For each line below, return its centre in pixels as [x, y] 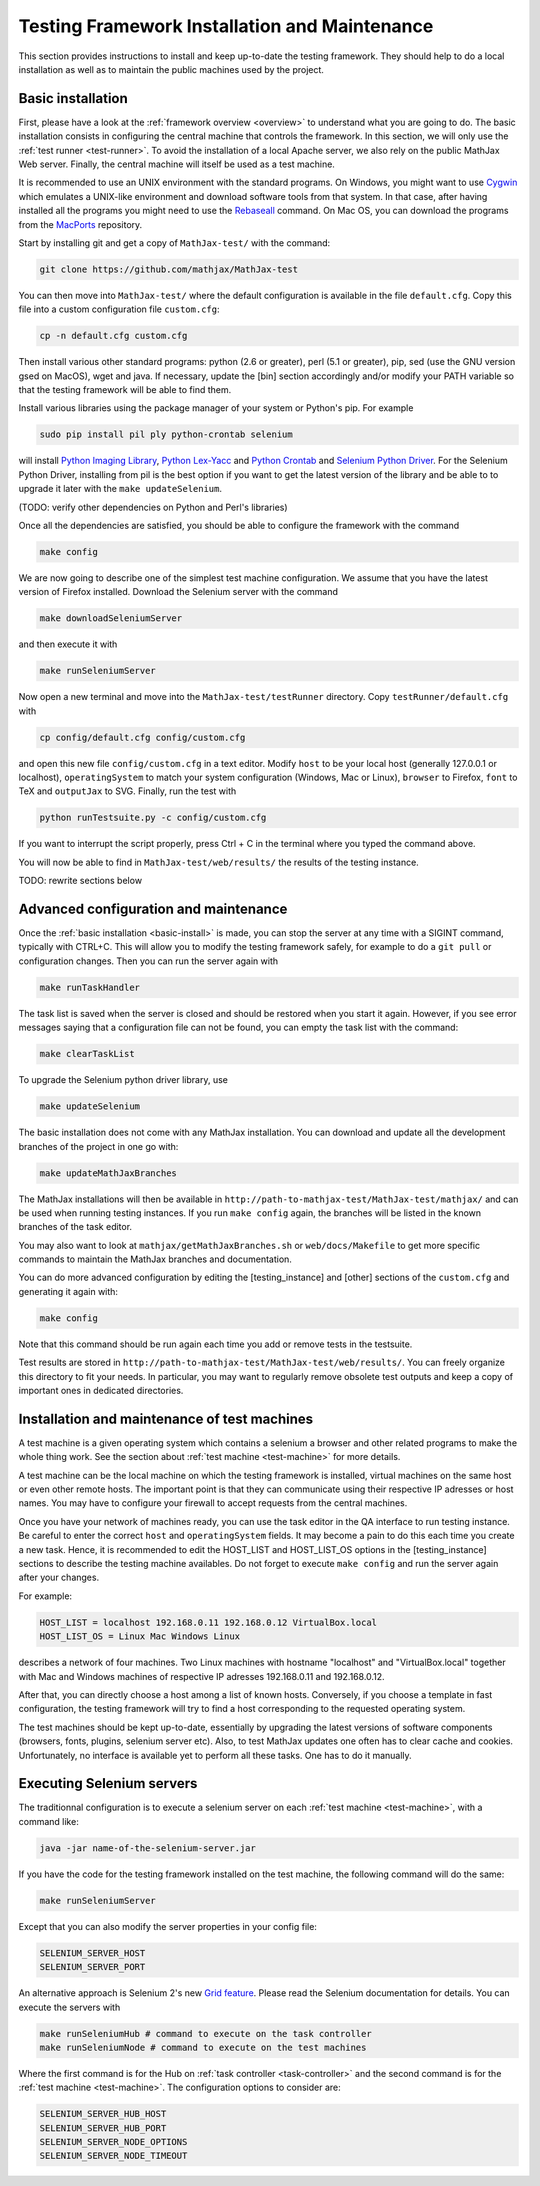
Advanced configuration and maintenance [153, 909]
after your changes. [59, 1577]
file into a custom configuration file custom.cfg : [119, 309]
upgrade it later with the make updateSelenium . [120, 489]
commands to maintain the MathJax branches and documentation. [155, 1259]
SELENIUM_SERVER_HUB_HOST [103, 2114]
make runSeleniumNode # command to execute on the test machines [203, 2047]
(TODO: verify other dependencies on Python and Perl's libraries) [153, 507]
